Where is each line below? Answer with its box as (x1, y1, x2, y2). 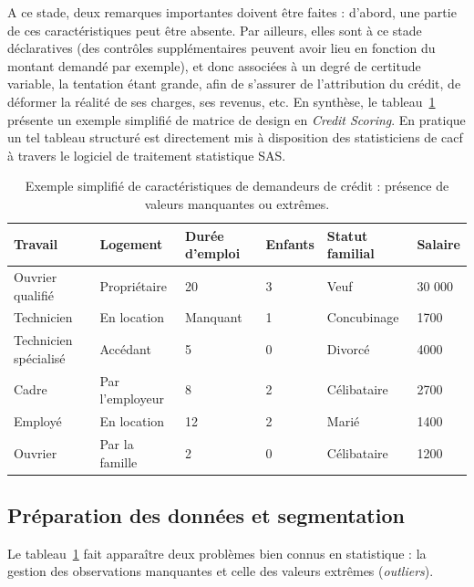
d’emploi (184, 244, 241, 263)
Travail (14, 235, 58, 254)
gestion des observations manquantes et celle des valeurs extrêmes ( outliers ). (7, 561, 434, 581)
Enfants (265, 235, 314, 254)
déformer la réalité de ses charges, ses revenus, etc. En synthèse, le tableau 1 (7, 91, 436, 110)
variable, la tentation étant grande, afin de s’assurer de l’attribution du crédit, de (7, 74, 461, 93)
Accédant (99, 340, 151, 359)
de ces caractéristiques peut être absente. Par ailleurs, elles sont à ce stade (7, 20, 422, 39)
